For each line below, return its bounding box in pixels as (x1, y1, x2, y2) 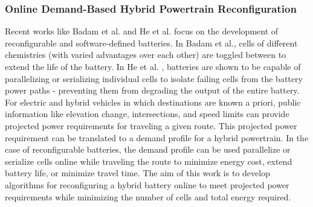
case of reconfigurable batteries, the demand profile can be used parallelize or (5, 143, 291, 156)
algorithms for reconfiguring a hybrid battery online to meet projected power (5, 178, 289, 191)
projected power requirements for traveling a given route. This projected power (5, 119, 297, 132)
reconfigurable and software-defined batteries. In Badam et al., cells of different (5, 36, 298, 49)
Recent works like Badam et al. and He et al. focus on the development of (5, 25, 279, 37)
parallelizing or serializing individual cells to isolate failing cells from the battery (5, 72, 303, 84)
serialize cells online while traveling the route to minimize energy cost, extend (5, 154, 292, 167)
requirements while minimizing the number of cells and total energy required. (5, 190, 291, 203)
